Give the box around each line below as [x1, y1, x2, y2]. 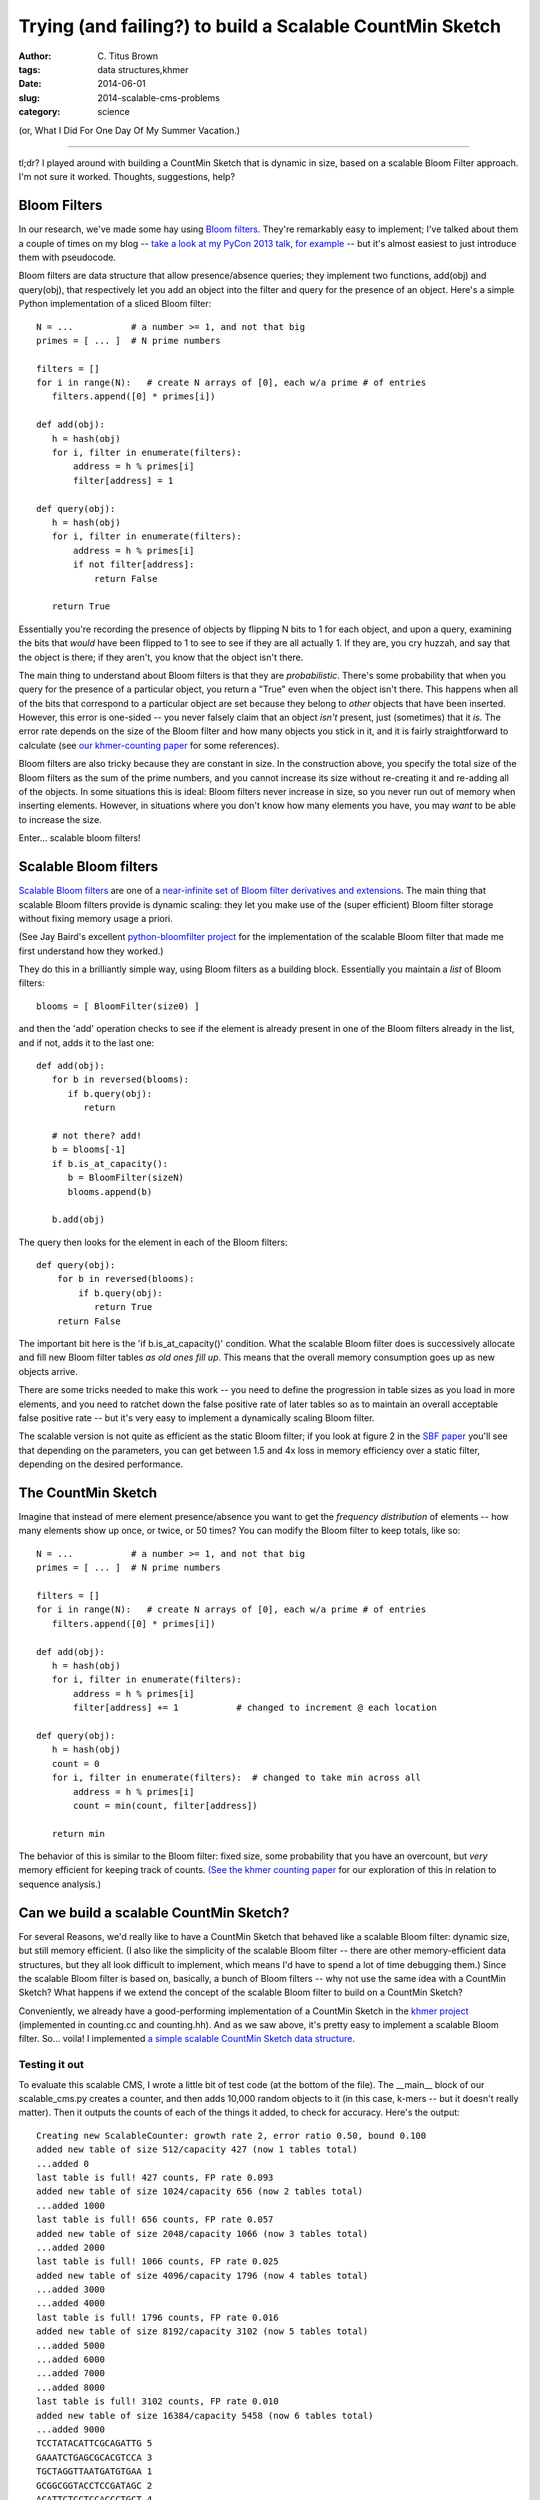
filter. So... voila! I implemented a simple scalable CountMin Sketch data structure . [18, 2033, 355, 2045]
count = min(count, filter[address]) [73, 1800, 259, 1811]
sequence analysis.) [18, 1878, 102, 1890]
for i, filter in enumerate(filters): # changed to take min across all [51, 1772, 422, 1784]
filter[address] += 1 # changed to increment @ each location [73, 1702, 437, 1714]
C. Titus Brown [97, 50, 159, 62]
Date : [18, 78, 42, 90]
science [97, 106, 130, 118]
